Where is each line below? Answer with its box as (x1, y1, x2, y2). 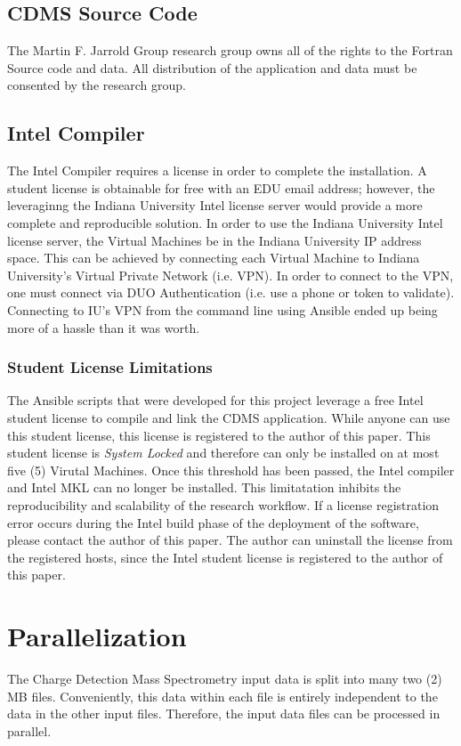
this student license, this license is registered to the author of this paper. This (7, 426, 431, 444)
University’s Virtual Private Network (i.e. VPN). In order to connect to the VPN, (7, 265, 454, 284)
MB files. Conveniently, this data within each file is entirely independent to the (7, 686, 438, 705)
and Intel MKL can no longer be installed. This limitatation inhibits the (7, 478, 401, 497)
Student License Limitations (7, 356, 213, 378)
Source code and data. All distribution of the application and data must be (7, 58, 417, 77)
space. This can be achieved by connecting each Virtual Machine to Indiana (7, 248, 420, 267)
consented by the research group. (7, 76, 186, 94)
